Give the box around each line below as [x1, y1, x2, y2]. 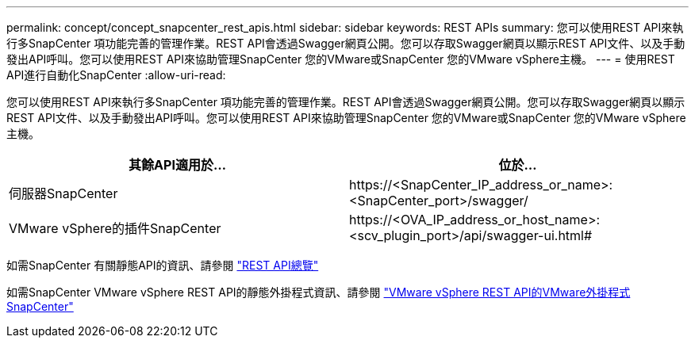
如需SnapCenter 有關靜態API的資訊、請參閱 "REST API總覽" [6, 258, 319, 272]
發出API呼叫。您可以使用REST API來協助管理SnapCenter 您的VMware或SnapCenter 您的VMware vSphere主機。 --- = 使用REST [6, 52, 675, 66]
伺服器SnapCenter [9, 185, 118, 201]
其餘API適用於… [129, 157, 226, 173]
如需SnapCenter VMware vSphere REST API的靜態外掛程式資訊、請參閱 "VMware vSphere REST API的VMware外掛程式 [6, 285, 631, 299]
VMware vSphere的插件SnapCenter [9, 220, 221, 236]
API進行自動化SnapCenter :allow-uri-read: [6, 68, 226, 82]
